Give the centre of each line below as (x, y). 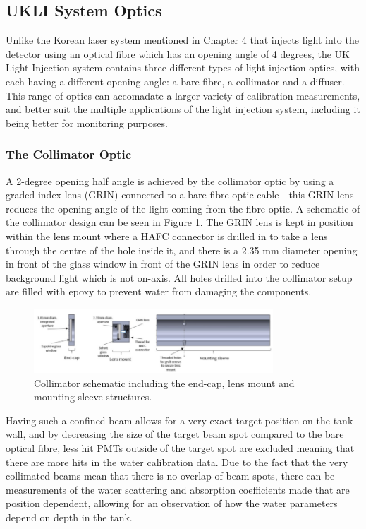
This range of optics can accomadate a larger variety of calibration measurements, (183, 95)
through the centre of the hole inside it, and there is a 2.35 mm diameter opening (182, 250)
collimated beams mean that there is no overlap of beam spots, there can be (170, 476)
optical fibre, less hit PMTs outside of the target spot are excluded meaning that (180, 447)
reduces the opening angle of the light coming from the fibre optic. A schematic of (183, 208)
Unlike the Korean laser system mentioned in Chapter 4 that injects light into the (182, 40)
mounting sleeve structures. (93, 397)
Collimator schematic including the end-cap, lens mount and (164, 382)
